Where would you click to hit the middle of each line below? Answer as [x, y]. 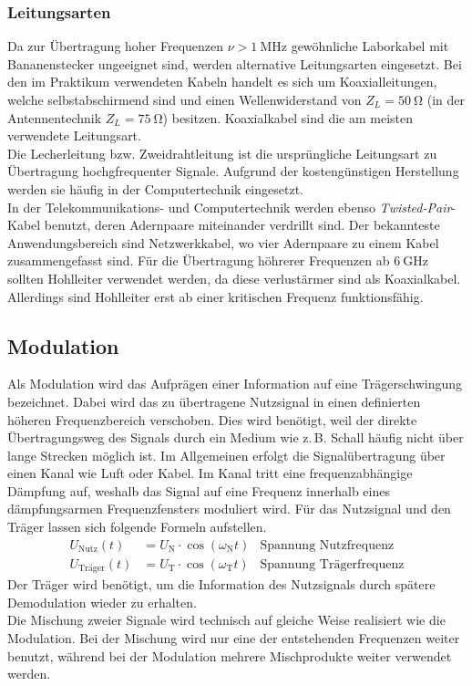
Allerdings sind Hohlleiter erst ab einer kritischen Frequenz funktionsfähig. [215, 296]
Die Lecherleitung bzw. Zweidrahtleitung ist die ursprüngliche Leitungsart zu [222, 153]
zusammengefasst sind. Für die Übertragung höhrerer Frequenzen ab [199, 260]
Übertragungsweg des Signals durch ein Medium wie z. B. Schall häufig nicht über [236, 437]
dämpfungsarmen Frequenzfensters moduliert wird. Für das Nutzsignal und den [229, 509]
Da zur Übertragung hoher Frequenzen [116, 46]
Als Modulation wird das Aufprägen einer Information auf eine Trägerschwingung [235, 384]
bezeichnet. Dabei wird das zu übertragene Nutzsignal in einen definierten [214, 401]
